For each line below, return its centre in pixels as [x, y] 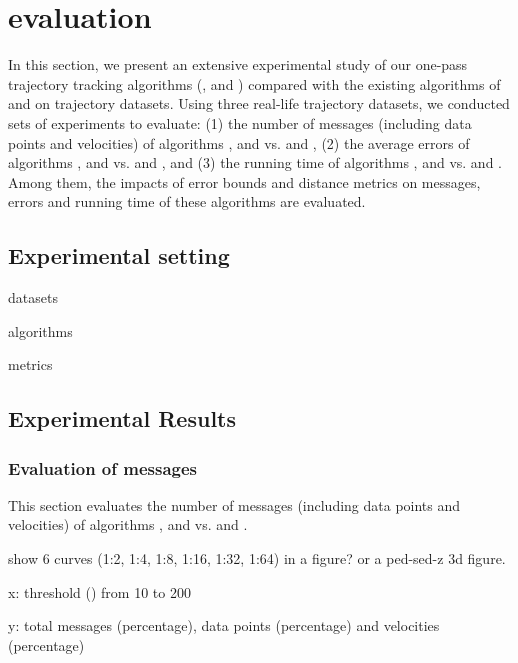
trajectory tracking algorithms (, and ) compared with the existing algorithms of [254, 83]
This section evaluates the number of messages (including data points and [234, 504]
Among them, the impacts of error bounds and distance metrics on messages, [244, 181]
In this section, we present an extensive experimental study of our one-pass [238, 64]
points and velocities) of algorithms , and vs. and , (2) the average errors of [239, 142]
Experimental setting [119, 255]
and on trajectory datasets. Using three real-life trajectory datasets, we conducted [259, 103]
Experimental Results [122, 418]
